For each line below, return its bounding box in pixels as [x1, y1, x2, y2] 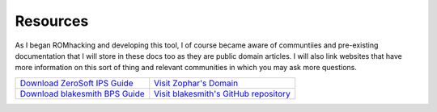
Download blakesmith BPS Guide [19, 88, 145, 99]
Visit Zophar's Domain [154, 77, 239, 89]
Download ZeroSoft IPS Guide [19, 77, 134, 89]
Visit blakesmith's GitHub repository [154, 88, 291, 99]
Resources [15, 12, 89, 30]
